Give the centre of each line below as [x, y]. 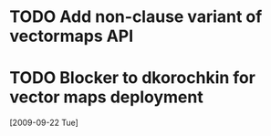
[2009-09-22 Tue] [44, 123]
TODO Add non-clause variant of [136, 17]
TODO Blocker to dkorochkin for [132, 78]
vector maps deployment [106, 97]
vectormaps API [72, 36]
